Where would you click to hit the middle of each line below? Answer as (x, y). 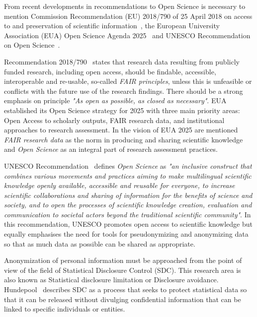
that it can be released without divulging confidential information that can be (123, 299)
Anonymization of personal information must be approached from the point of (123, 260)
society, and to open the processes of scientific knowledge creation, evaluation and (128, 205)
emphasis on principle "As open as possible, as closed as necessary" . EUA (115, 100)
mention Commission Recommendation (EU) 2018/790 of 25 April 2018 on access (128, 16)
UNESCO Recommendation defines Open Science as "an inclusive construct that (128, 165)
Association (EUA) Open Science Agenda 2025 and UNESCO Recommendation (127, 35)
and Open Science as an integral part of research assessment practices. (111, 149)
